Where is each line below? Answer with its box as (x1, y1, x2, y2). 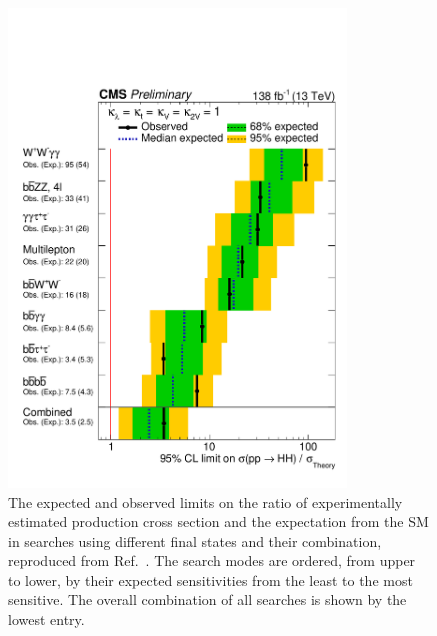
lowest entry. (8, 609, 85, 630)
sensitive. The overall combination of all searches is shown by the (8, 589, 407, 610)
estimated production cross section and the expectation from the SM (8, 511, 429, 532)
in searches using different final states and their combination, (8, 530, 382, 551)
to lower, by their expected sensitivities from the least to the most (8, 569, 413, 590)
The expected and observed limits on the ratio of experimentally (8, 491, 403, 512)
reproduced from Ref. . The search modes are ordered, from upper (8, 550, 416, 571)
